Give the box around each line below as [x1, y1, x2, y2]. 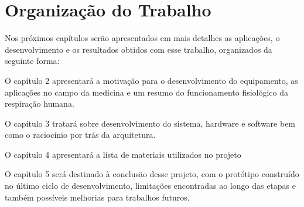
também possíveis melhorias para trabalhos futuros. [5, 191, 190, 203]
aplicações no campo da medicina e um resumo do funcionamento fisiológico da [5, 86, 289, 98]
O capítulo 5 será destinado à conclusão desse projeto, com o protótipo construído [5, 168, 299, 180]
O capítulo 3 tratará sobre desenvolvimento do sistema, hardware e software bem [5, 117, 296, 129]
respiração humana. [5, 97, 74, 110]
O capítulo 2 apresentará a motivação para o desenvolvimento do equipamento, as [5, 74, 298, 86]
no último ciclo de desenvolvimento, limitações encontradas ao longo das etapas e [5, 179, 296, 192]
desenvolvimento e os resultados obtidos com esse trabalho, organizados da [5, 43, 272, 55]
